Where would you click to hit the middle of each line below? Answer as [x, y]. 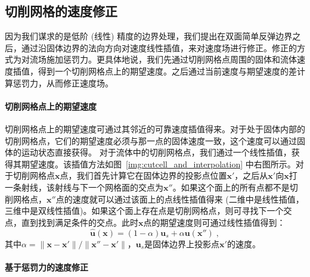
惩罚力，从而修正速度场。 [63, 83]
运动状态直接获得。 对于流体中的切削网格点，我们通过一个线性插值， [156, 152]
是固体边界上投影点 [182, 243]
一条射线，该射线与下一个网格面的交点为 [84, 187]
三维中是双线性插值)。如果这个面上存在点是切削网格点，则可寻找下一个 [144, 211]
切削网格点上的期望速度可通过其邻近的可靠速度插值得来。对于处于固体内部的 [155, 128]
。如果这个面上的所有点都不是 [231, 187]
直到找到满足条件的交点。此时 [80, 222]
